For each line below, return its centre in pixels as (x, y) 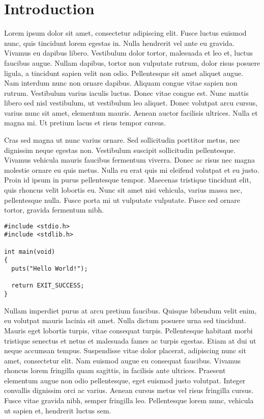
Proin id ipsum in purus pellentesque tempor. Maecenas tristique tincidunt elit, (128, 180)
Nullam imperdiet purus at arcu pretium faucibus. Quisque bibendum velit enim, (130, 310)
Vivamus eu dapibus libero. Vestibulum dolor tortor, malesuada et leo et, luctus (129, 53)
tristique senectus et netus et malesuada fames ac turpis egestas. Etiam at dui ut (130, 340)
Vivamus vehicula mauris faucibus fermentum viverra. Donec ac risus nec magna (130, 160)
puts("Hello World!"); (50, 269)
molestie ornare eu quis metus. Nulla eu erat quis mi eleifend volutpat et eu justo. (132, 169)
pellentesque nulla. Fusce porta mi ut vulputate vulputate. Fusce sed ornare (122, 200)
